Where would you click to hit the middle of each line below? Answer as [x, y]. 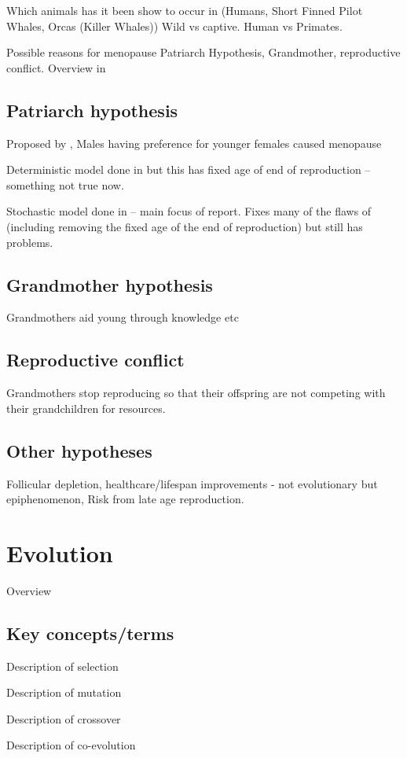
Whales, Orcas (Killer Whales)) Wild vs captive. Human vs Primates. [174, 26]
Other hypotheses [79, 450]
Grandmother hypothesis [110, 284]
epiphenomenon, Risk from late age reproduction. [125, 499]
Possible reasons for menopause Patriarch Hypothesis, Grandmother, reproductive [203, 52]
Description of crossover [64, 718]
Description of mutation [64, 692]
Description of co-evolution [71, 745]
